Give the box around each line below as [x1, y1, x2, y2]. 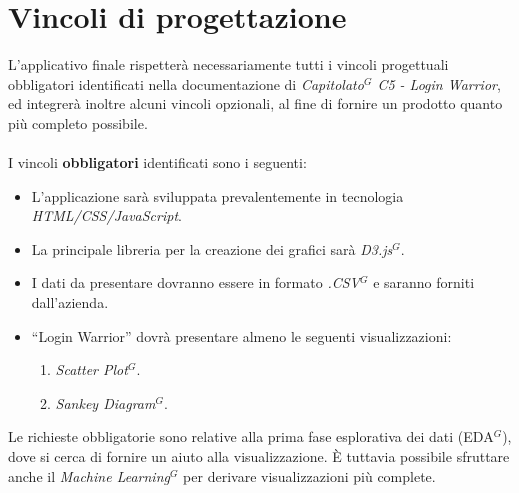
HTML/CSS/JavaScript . [31, 205, 182, 226]
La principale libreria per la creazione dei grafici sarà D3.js [31, 238, 393, 259]
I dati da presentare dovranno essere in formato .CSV [31, 272, 360, 293]
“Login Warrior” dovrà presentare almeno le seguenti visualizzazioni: [31, 325, 452, 346]
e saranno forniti [373, 272, 475, 293]
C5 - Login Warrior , [377, 73, 501, 94]
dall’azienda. [31, 292, 109, 313]
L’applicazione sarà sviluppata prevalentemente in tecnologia [31, 185, 404, 206]
